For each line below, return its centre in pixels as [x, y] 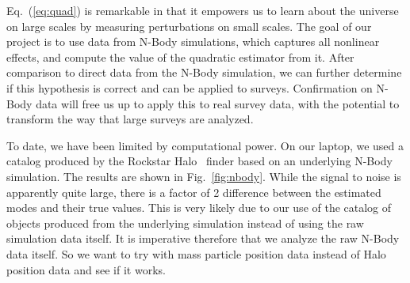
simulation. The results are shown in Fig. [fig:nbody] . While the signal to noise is [204, 176]
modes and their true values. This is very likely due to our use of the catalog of [199, 208]
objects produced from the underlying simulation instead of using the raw [185, 223]
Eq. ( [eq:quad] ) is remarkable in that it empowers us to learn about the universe [203, 10]
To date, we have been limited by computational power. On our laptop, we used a [205, 145]
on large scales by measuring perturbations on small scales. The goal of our [189, 26]
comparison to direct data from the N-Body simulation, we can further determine [204, 72]
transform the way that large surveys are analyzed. [130, 119]
